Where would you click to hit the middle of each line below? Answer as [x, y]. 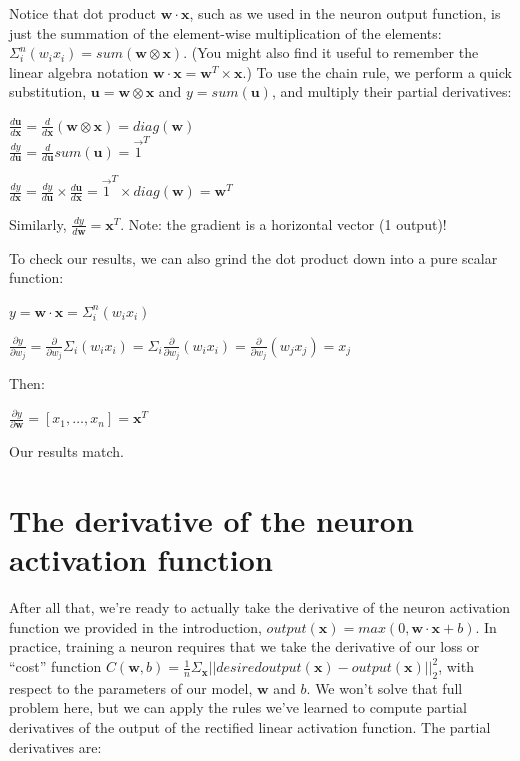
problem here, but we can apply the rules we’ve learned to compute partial [238, 707]
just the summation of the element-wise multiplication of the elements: [225, 32]
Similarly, [38, 223]
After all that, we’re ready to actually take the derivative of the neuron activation [260, 607]
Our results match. [66, 451]
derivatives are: [55, 746]
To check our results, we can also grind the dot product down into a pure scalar [253, 257]
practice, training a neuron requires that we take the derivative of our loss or [244, 646]
